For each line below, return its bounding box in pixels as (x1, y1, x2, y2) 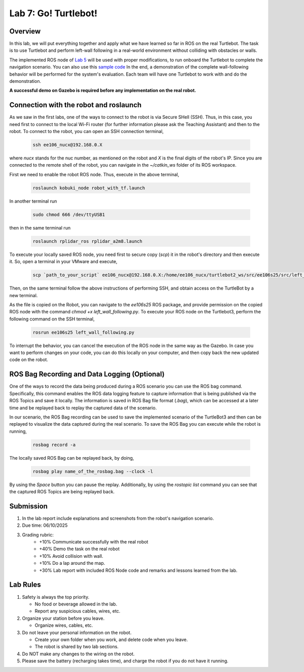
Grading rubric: (22, 531, 54, 538)
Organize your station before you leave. (22, 615, 105, 621)
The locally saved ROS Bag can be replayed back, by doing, (9, 455, 134, 461)
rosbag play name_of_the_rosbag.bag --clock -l (32, 468, 153, 474)
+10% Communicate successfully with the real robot (39, 539, 148, 545)
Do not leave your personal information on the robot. (22, 629, 132, 635)
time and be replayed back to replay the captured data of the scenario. (9, 404, 157, 411)
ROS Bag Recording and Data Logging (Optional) (9, 370, 165, 378)
